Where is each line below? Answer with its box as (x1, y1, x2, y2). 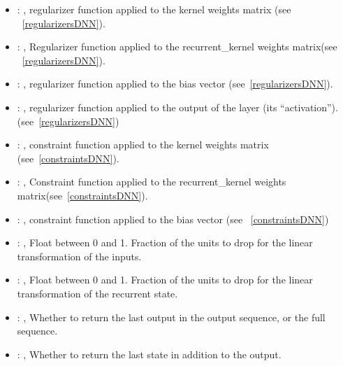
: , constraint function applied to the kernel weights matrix (17, 137, 269, 152)
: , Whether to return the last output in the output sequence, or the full (17, 309, 326, 324)
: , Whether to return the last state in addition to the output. (17, 346, 282, 361)
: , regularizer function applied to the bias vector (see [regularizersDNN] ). (17, 76, 333, 91)
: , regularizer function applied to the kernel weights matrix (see (17, 2, 291, 16)
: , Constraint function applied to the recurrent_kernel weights (17, 174, 286, 189)
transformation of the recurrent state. (17, 286, 178, 300)
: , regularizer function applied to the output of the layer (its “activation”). (17, 99, 338, 114)
